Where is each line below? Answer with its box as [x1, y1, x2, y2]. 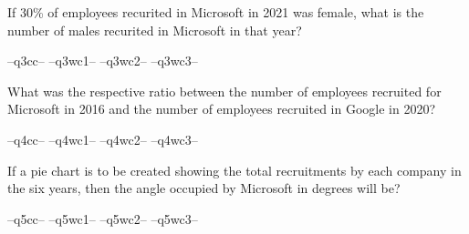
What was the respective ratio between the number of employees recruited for [7, 81, 442, 100]
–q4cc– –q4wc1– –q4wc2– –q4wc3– [7, 129, 198, 148]
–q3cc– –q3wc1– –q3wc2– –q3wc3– [7, 51, 198, 70]
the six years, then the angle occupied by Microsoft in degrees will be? [7, 178, 401, 198]
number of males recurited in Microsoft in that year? [7, 20, 302, 39]
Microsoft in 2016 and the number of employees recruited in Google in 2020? [7, 99, 436, 118]
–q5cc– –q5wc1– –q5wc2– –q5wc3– [7, 209, 198, 228]
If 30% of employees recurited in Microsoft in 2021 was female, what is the [7, 3, 424, 21]
